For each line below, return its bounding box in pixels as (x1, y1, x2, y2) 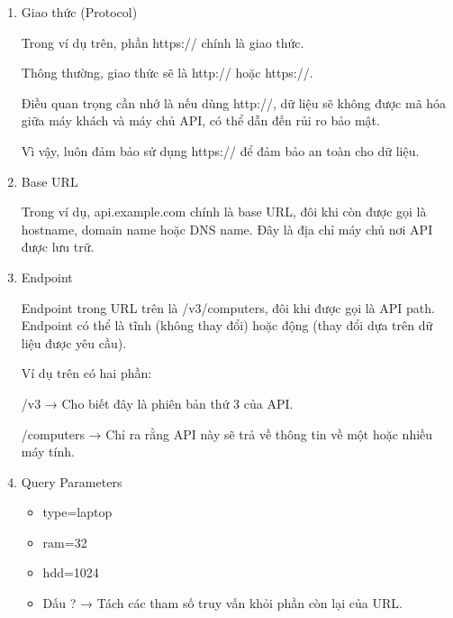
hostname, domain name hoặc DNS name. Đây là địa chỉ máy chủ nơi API (21, 219, 433, 238)
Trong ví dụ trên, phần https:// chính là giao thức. (21, 32, 304, 51)
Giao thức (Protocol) (21, 3, 138, 21)
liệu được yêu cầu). (21, 333, 127, 352)
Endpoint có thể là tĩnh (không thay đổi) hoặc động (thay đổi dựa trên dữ (21, 316, 433, 335)
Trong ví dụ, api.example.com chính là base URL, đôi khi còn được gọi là (21, 202, 427, 221)
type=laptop (42, 503, 113, 521)
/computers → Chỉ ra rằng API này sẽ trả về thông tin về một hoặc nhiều (21, 424, 433, 443)
